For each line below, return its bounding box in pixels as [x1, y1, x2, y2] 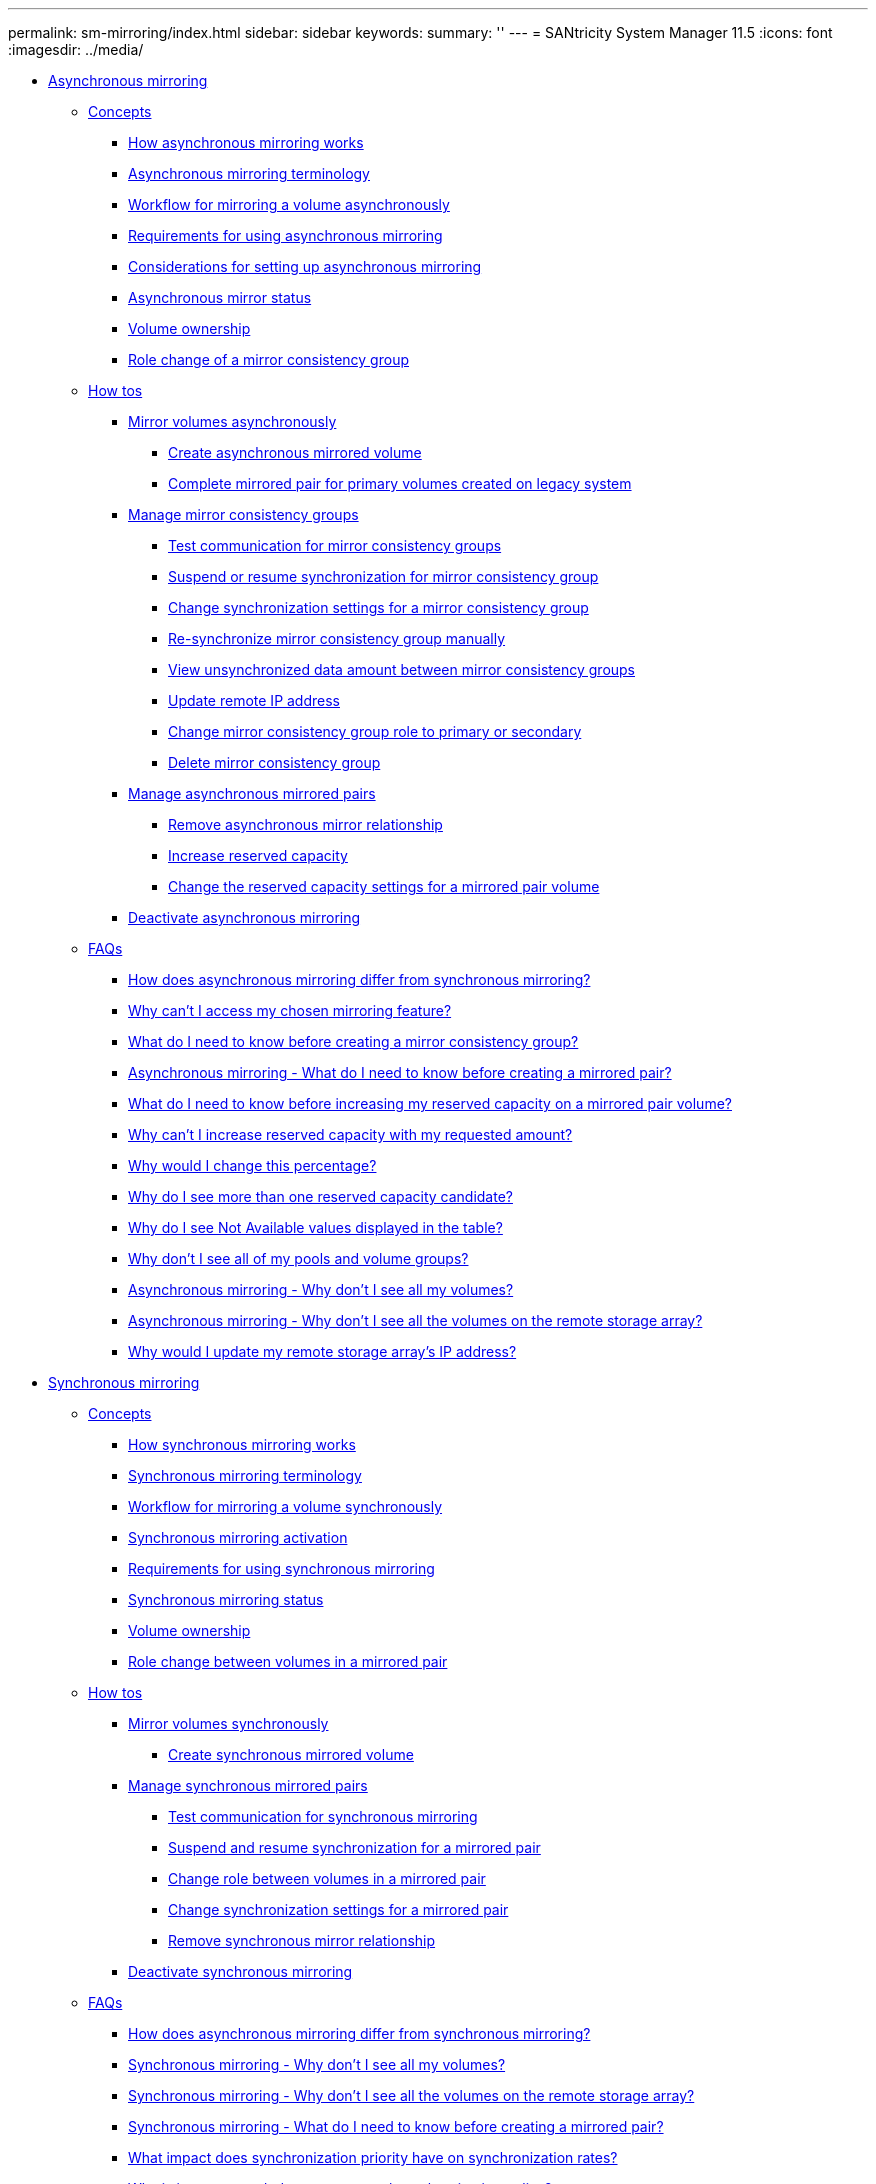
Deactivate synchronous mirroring [128, 1963, 353, 1980]
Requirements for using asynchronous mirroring [128, 227, 443, 244]
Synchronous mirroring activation [128, 1529, 348, 1546]
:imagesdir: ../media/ [8, 41, 144, 58]
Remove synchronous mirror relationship [168, 1932, 436, 1949]
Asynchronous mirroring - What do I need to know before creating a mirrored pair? [128, 1064, 672, 1081]
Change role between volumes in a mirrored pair [168, 1870, 486, 1887]
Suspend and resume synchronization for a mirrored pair [168, 1839, 541, 1856]
